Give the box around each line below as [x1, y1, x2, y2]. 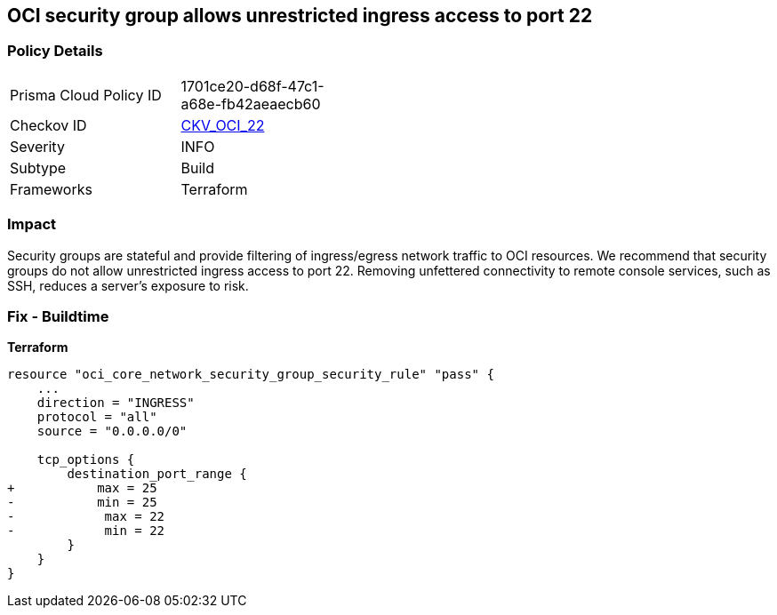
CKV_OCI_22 [180, 116, 265, 134]
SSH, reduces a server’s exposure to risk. [7, 277, 249, 293]
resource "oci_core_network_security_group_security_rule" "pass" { [7, 367, 494, 382]
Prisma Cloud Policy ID [10, 85, 162, 104]
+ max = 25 [7, 481, 157, 496]
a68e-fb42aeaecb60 [180, 94, 321, 113]
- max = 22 [7, 509, 165, 524]
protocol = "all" [36, 410, 157, 425]
